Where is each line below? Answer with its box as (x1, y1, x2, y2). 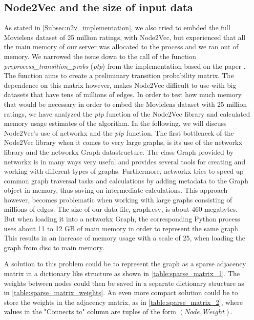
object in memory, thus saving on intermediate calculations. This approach (4, 185, 228, 195)
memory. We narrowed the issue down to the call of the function (4, 51, 196, 61)
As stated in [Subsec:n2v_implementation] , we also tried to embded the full (4, 22, 231, 33)
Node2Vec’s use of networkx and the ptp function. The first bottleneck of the (4, 127, 234, 138)
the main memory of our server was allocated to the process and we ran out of (4, 41, 238, 52)
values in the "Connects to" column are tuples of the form (4, 306, 176, 317)
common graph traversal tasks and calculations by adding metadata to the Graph (4, 175, 248, 185)
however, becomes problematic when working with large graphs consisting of (4, 194, 233, 204)
